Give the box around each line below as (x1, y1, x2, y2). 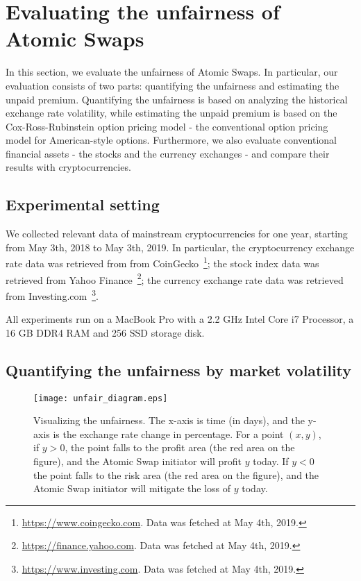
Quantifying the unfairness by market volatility (6, 359, 352, 380)
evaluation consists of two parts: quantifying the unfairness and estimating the (6, 78, 339, 92)
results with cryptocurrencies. (6, 160, 131, 174)
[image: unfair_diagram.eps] (33, 393, 168, 403)
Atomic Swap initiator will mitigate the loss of (33, 481, 231, 496)
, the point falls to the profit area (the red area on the (65, 440, 295, 455)
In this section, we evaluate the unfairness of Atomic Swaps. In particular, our (6, 65, 338, 79)
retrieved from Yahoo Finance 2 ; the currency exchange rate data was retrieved (6, 270, 344, 287)
